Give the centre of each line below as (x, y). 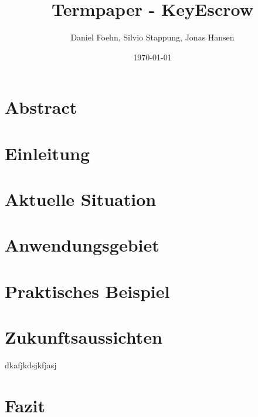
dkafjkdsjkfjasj (31, 365)
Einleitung (47, 153)
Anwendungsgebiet (82, 245)
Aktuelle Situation (81, 199)
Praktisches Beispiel (87, 291)
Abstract (41, 107)
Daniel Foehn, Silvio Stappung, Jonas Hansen (152, 37)
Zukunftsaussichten (84, 337)
